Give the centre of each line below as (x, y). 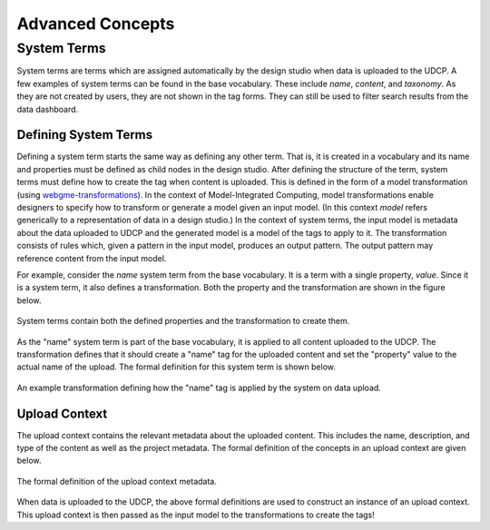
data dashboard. (48, 109)
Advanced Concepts (96, 24)
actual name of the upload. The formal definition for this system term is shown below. (176, 367)
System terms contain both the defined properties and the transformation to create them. (183, 321)
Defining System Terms (85, 135)
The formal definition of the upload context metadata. (117, 481)
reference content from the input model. (92, 258)
